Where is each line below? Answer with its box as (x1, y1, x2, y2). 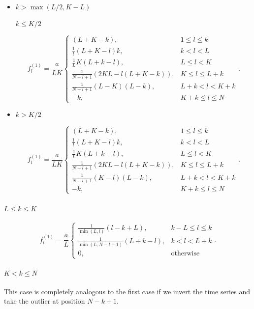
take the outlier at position (4, 296, 85, 306)
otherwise (171, 250, 200, 257)
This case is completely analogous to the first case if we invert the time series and (4, 286, 250, 296)
